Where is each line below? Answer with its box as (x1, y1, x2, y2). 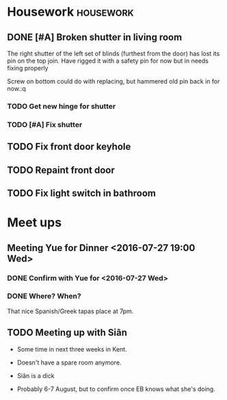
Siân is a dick (16, 371, 55, 379)
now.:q (7, 85, 26, 92)
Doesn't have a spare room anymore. (16, 358, 122, 366)
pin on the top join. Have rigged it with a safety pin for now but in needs (7, 57, 209, 65)
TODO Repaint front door (7, 164, 115, 176)
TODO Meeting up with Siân (7, 327, 128, 338)
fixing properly (7, 64, 49, 72)
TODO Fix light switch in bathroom (7, 187, 156, 199)
